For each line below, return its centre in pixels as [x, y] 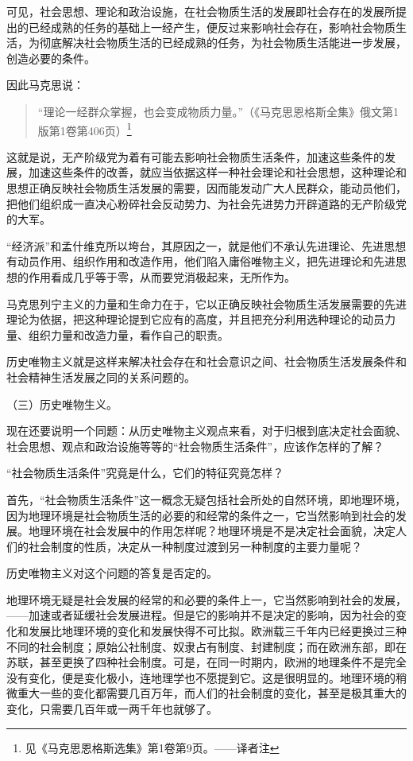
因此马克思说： [45, 85]
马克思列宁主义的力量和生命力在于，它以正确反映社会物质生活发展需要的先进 [206, 303]
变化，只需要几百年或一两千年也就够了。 [112, 709]
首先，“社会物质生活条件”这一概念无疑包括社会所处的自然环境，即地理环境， [206, 499]
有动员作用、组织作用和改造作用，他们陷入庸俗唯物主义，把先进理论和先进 [201, 261]
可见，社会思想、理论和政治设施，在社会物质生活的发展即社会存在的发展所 [201, 11]
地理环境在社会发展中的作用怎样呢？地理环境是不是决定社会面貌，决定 [212, 531]
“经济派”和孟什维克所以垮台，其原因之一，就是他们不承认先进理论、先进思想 [206, 245]
